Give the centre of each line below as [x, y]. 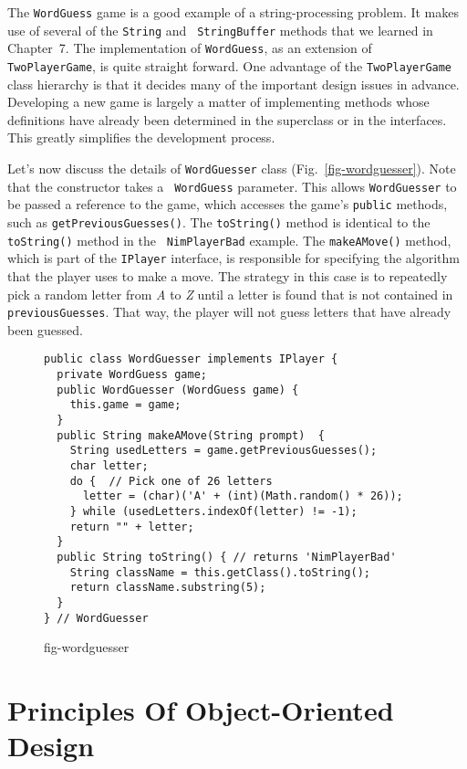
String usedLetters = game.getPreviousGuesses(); [223, 451]
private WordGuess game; [132, 375]
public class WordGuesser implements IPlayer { [191, 359]
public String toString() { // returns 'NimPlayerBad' [227, 557]
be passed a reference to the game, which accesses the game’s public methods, [228, 204]
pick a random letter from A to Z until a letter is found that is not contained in [230, 294]
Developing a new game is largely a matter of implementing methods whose [218, 102]
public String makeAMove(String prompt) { [191, 435]
